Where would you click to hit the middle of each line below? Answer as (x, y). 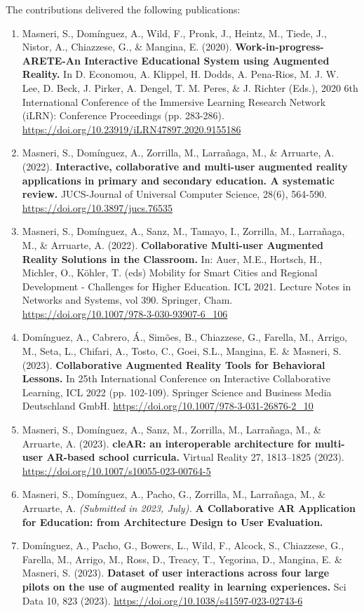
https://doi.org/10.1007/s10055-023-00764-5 (116, 470)
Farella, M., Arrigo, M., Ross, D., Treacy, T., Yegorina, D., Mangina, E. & (182, 559)
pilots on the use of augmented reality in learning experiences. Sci (184, 586)
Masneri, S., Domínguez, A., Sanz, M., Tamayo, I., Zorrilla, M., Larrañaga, (183, 231)
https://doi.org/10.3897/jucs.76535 (97, 207)
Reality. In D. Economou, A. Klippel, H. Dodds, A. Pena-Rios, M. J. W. (181, 74)
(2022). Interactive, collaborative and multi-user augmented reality (185, 166)
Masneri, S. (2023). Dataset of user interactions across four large (176, 573)
